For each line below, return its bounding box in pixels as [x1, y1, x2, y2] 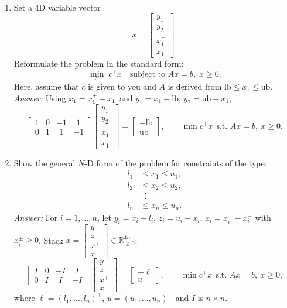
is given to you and [88, 80, 156, 92]
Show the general [13, 156, 76, 169]
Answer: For [13, 211, 58, 223]
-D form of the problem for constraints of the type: [84, 156, 267, 169]
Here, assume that [13, 80, 79, 92]
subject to [129, 70, 166, 78]
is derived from [168, 80, 222, 92]
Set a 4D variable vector [13, 1, 101, 13]
